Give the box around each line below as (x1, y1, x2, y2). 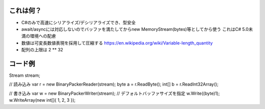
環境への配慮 (29, 33, 56, 39)
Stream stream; (9, 72, 40, 78)
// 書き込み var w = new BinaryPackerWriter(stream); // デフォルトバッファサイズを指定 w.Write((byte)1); (9, 90, 220, 96)
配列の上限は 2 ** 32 (21, 47, 63, 53)
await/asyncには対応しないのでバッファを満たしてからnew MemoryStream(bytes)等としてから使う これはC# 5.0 (21, 26, 249, 32)
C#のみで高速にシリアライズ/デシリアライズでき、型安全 (21, 20, 136, 25)
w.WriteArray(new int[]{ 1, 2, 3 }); (9, 97, 76, 103)
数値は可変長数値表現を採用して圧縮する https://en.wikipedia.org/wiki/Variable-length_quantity (21, 40, 213, 46)
